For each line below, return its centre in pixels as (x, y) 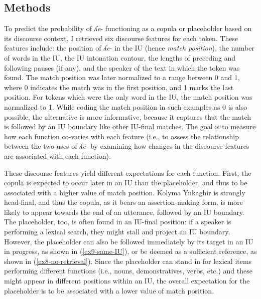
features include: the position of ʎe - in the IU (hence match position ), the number (129, 48)
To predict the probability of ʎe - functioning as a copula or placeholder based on (128, 28)
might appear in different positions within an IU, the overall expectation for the (127, 281)
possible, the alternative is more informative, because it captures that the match (128, 116)
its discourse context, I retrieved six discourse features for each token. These (121, 38)
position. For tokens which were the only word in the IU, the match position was (128, 97)
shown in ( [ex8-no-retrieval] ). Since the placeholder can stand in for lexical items (128, 261)
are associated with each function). (57, 156)
